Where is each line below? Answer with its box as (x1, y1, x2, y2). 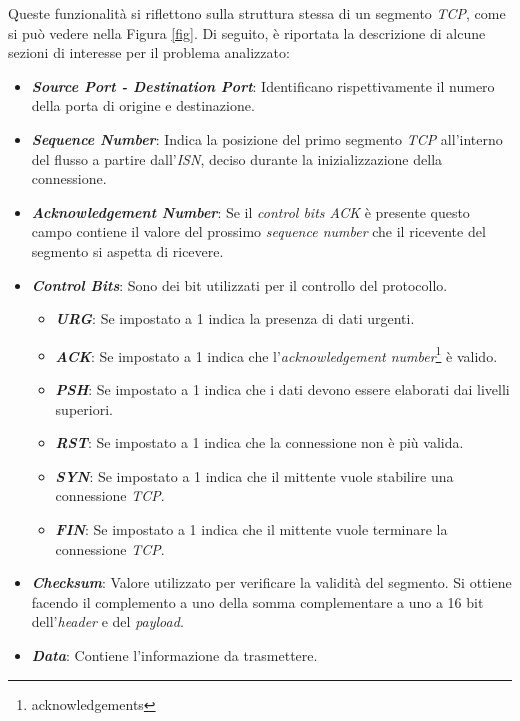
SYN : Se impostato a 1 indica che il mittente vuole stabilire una (55, 465, 454, 486)
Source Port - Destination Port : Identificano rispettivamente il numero (31, 75, 495, 96)
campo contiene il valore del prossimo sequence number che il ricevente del (31, 221, 486, 242)
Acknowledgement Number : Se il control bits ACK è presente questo (31, 201, 470, 222)
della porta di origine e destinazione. (31, 95, 255, 116)
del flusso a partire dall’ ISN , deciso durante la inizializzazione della (31, 148, 443, 169)
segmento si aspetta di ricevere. (31, 240, 224, 261)
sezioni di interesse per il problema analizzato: (8, 42, 290, 63)
